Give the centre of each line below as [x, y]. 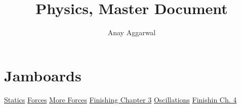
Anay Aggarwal [132, 32]
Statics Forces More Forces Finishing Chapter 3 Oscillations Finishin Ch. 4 [120, 99]
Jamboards [43, 75]
